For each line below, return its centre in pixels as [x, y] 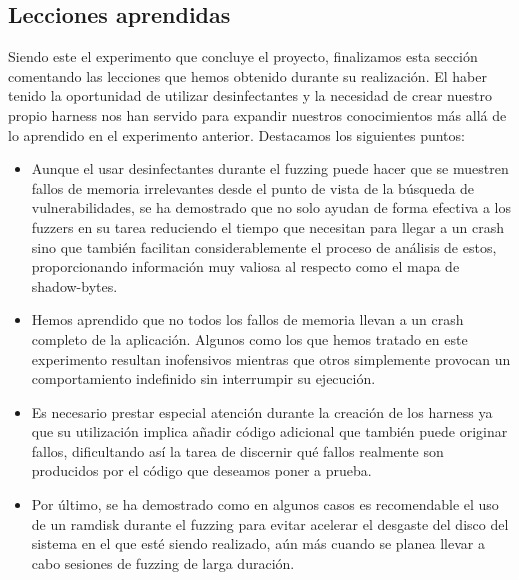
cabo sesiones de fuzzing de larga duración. [163, 562]
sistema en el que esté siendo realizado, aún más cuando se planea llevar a [258, 543]
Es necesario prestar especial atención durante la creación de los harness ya [262, 411]
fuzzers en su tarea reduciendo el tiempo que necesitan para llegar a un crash [268, 226]
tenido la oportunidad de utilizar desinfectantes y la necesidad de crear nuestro [250, 95]
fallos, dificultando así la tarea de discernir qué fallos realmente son [237, 450]
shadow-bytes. [74, 285]
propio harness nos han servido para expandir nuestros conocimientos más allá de [257, 114]
